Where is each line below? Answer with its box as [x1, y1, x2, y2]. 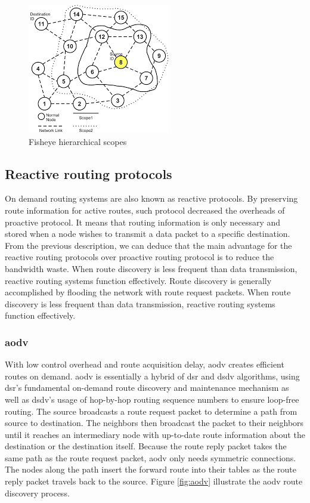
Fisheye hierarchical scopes [29, 135, 127, 147]
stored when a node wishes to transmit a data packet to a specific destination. [5, 227, 290, 240]
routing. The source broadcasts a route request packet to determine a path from [5, 405, 297, 417]
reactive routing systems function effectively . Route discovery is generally [5, 274, 272, 286]
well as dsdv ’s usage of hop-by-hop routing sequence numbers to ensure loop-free [5, 393, 299, 405]
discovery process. [5, 486, 70, 499]
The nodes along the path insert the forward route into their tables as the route [5, 463, 296, 476]
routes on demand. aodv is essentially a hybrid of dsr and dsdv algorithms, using [5, 369, 300, 382]
